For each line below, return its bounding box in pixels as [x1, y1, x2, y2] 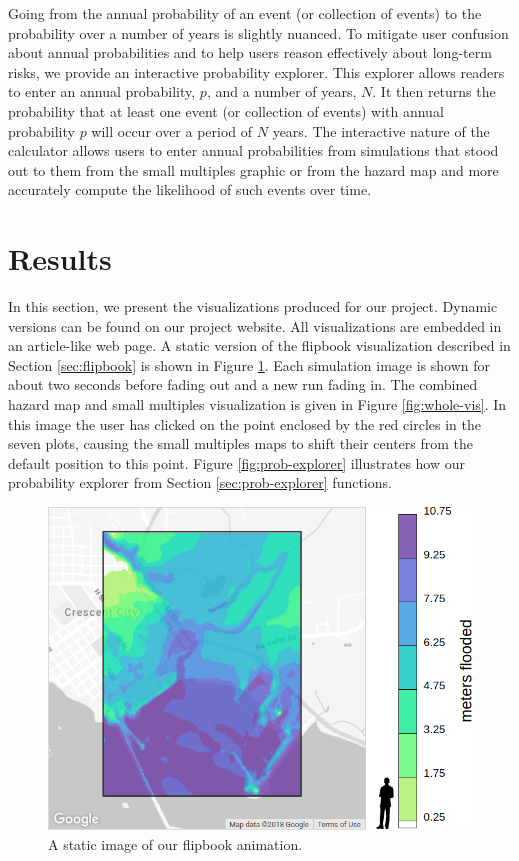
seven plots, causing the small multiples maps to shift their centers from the [8, 433, 474, 454]
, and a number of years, [206, 81, 357, 102]
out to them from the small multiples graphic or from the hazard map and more [8, 159, 499, 180]
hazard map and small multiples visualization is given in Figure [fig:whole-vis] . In [8, 394, 507, 415]
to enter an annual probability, [8, 81, 196, 102]
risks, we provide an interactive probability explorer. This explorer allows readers [8, 61, 505, 82]
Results [8, 238, 112, 279]
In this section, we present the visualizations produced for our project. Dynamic [8, 296, 498, 317]
